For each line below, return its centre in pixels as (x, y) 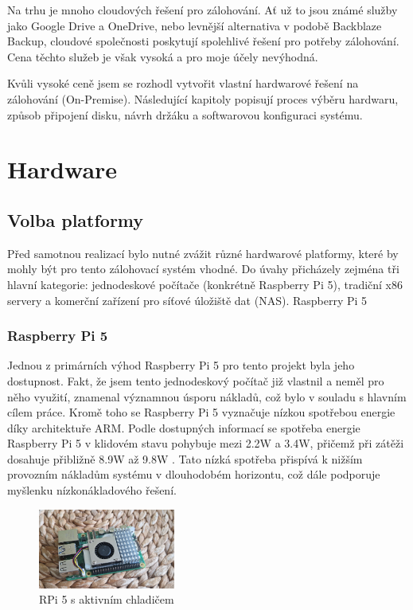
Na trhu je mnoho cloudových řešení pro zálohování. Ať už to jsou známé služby (203, 10)
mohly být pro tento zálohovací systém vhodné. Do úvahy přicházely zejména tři (203, 269)
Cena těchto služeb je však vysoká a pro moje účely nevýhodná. (163, 56)
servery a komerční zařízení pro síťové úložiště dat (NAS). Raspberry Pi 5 (187, 300)
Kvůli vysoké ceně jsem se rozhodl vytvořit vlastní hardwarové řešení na (183, 83)
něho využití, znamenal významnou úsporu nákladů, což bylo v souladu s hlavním (207, 396)
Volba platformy (76, 219)
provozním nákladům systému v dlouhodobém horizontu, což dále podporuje (194, 474)
